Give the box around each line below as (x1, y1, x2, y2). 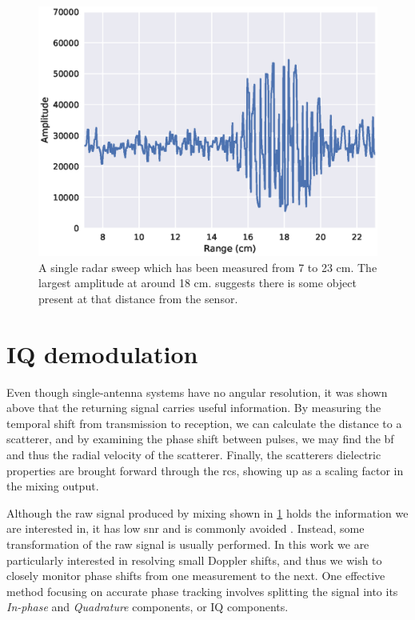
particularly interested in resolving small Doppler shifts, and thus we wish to (6, 551, 382, 568)
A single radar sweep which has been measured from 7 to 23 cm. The (38, 258, 377, 275)
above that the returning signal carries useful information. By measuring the (6, 399, 381, 416)
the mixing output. (6, 478, 99, 494)
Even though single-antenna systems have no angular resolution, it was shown (6, 383, 388, 400)
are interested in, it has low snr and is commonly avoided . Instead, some (6, 520, 365, 537)
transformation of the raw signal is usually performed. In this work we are (6, 536, 369, 553)
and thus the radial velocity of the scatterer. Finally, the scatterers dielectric (6, 446, 381, 463)
